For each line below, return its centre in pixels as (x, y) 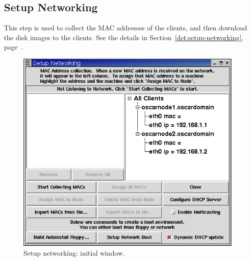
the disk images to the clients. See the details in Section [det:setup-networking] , (124, 37)
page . (13, 47)
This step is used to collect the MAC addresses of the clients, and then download (126, 28)
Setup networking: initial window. (74, 253)
